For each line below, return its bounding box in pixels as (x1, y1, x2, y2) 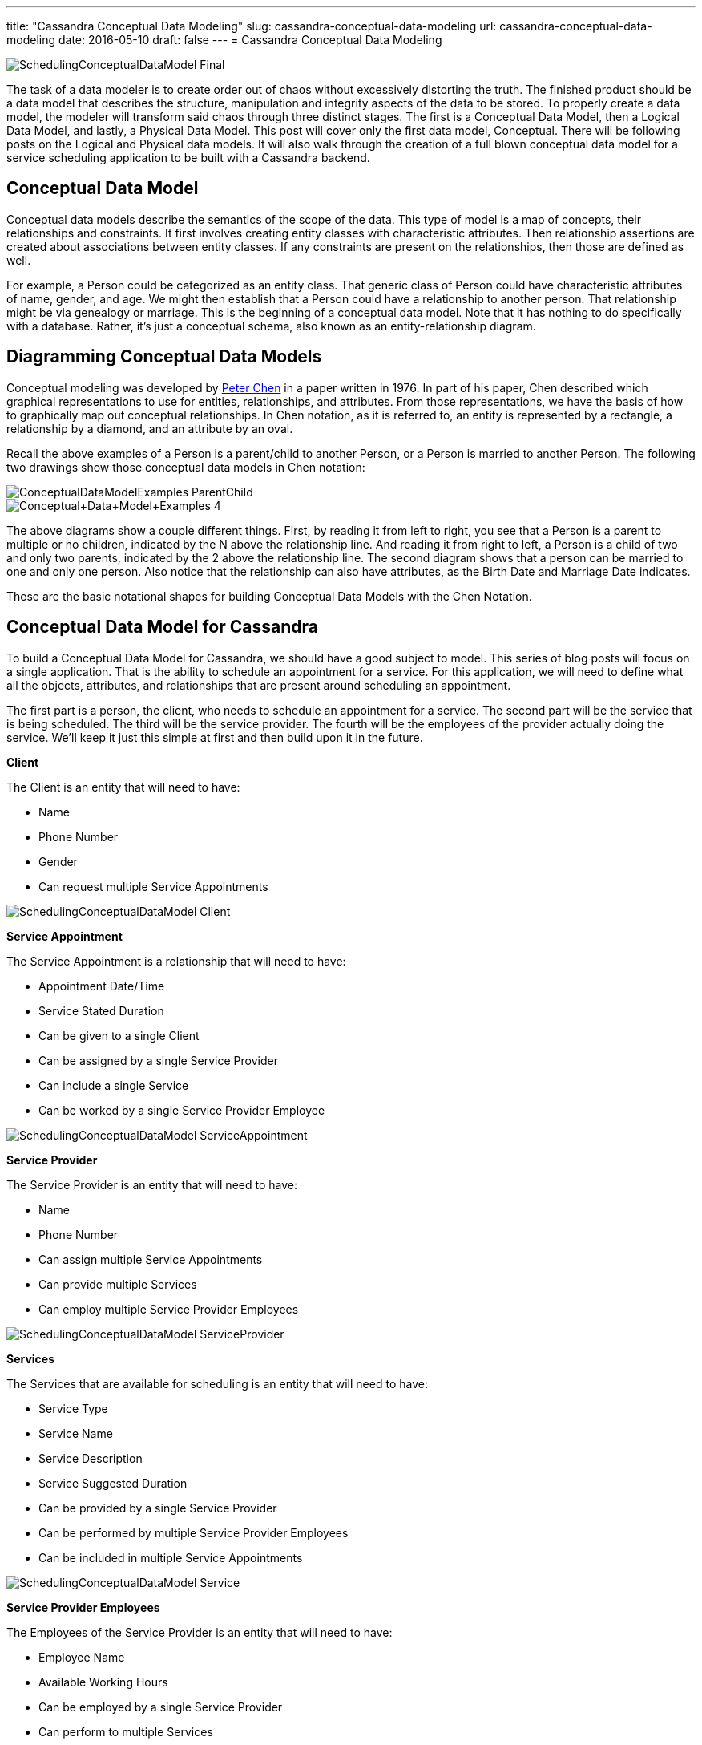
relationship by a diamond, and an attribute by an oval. (6, 421, 293, 435)
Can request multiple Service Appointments (38, 879, 268, 893)
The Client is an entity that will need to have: (6, 779, 240, 794)
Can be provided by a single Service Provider (38, 1500, 277, 1515)
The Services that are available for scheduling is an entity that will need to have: (6, 1376, 428, 1391)
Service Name (38, 1426, 113, 1440)
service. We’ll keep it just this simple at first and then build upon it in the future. (6, 730, 423, 744)
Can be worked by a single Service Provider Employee (38, 1103, 325, 1117)
